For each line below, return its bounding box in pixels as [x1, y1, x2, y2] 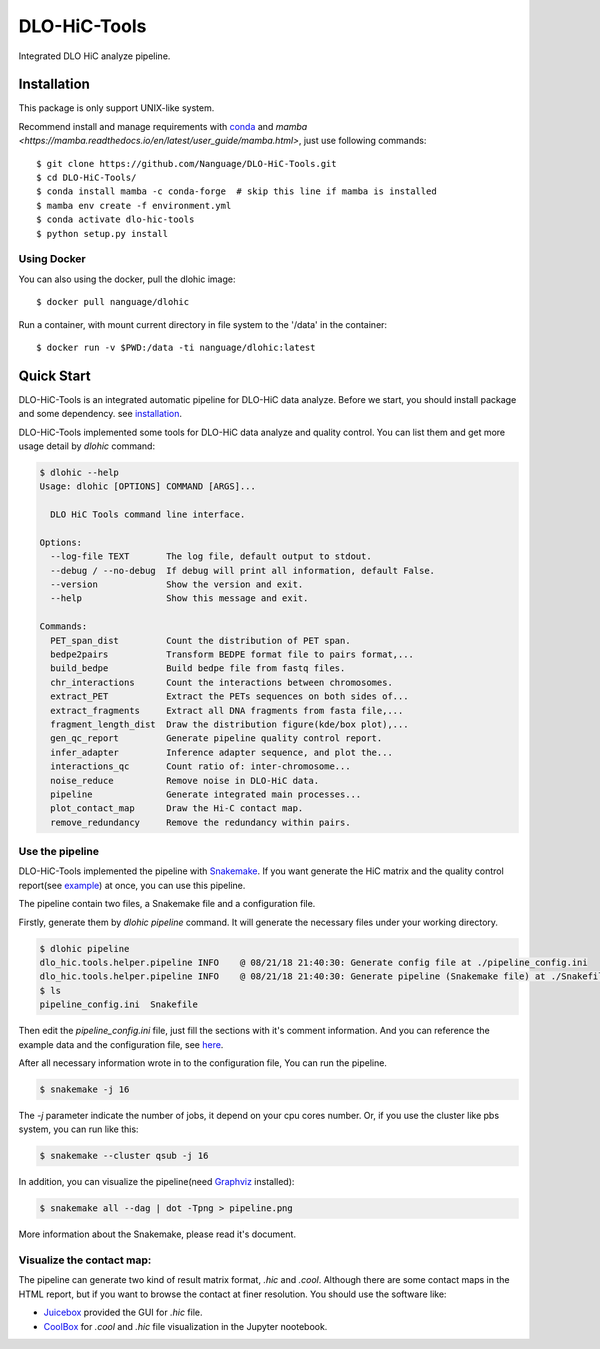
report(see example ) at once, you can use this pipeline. [18, 879, 246, 891]
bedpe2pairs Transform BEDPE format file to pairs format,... [50, 649, 415, 660]
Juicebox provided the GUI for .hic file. [43, 1306, 204, 1319]
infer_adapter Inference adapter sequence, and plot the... [50, 746, 394, 758]
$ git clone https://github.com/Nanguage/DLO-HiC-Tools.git [36, 158, 337, 169]
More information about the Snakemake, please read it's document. [18, 1228, 297, 1240]
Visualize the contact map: [18, 1253, 152, 1267]
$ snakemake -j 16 [39, 1083, 130, 1095]
